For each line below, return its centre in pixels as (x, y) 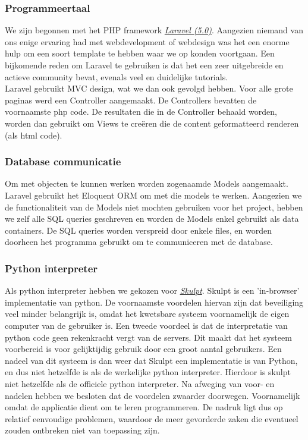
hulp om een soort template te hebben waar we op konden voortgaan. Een (140, 53)
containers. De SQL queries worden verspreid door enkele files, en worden (138, 230)
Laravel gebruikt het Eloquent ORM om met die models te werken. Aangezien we (153, 195)
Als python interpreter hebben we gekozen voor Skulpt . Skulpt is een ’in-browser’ (152, 290)
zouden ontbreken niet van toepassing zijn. (82, 430)
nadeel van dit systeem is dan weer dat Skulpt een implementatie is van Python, (151, 360)
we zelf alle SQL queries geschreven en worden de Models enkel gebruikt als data (152, 219)
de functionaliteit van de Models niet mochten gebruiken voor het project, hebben (154, 207)
